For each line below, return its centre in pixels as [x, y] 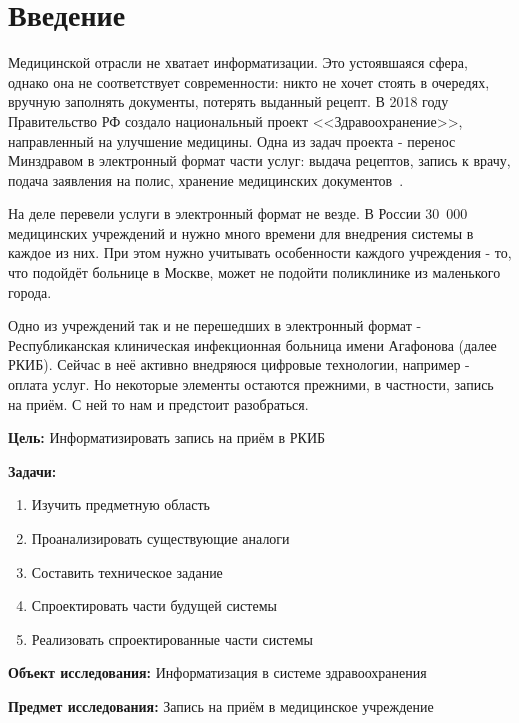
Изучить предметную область [120, 504]
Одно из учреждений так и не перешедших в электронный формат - [215, 325]
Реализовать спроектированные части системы [172, 638]
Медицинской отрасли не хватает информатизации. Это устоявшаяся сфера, [238, 62]
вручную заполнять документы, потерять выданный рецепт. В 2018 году [228, 101]
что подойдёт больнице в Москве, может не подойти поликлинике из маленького [254, 272]
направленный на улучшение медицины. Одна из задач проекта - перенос [232, 140]
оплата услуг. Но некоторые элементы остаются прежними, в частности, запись [251, 384]
